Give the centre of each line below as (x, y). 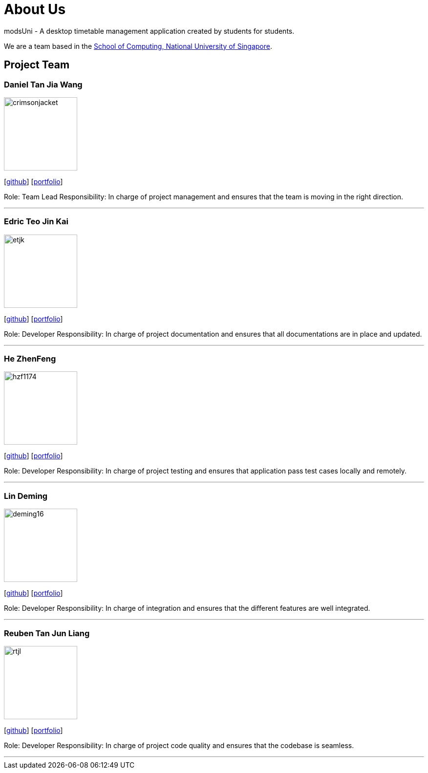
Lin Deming (26, 496)
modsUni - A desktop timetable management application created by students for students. (149, 31)
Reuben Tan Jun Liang (47, 633)
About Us (35, 9)
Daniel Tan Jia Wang (43, 84)
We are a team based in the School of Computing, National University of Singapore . (138, 46)
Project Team (37, 65)
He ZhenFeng (30, 359)
